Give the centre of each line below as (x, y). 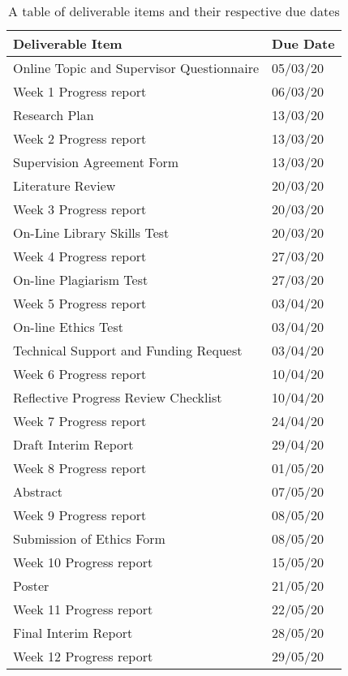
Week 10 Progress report (83, 562)
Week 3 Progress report (80, 209)
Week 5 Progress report (80, 303)
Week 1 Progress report (80, 91)
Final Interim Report (73, 633)
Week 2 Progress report (80, 138)
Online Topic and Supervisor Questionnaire (136, 68)
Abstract (38, 491)
